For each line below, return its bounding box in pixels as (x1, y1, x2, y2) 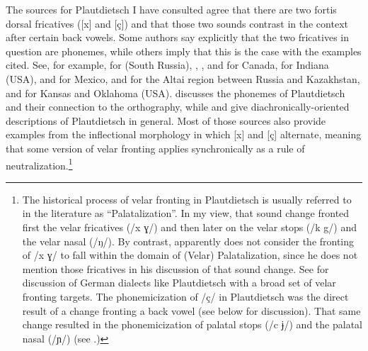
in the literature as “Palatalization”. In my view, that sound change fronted (22, 206, 350, 221)
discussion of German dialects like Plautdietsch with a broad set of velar (22, 275, 336, 290)
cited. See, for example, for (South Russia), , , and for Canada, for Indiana (6, 57, 329, 72)
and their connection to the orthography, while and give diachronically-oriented (6, 99, 350, 114)
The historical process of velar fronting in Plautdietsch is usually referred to (22, 191, 352, 206)
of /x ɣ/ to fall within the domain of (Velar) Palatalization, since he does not (22, 247, 358, 262)
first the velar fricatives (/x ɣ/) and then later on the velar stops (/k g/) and (22, 219, 357, 234)
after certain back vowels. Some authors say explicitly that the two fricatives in (6, 30, 349, 45)
